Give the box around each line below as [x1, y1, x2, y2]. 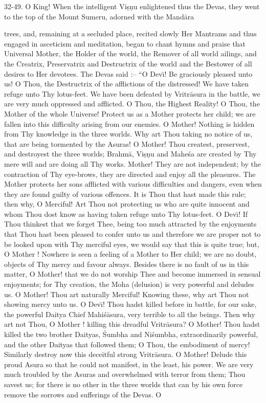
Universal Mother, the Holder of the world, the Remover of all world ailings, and [4, 48, 257, 59]
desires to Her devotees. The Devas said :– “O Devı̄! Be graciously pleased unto [4, 68, 253, 79]
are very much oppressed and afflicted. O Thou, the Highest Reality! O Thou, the [4, 98, 260, 109]
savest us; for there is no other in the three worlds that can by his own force [4, 378, 243, 389]
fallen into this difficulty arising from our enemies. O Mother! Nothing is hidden [4, 118, 255, 129]
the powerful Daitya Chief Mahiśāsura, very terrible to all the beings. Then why [4, 308, 255, 319]
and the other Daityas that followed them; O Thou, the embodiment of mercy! [4, 339, 250, 349]
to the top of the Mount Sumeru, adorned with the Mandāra [4, 11, 194, 21]
